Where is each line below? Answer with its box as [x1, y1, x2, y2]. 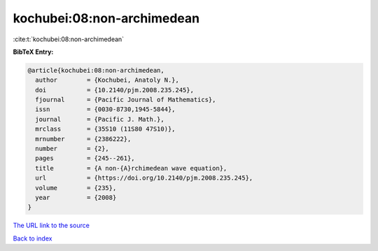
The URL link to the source [13, 221, 90, 230]
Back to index [13, 234, 52, 243]
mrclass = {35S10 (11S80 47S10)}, [35, 125, 176, 133]
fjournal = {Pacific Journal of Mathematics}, [35, 96, 216, 104]
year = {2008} [35, 194, 117, 201]
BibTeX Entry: [13, 48, 54, 56]
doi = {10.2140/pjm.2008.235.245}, [35, 86, 194, 94]
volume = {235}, [35, 184, 117, 192]
